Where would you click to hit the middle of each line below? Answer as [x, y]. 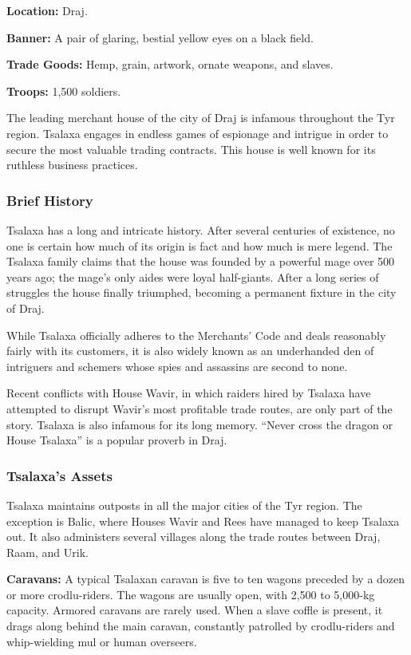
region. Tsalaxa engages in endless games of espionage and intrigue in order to [198, 133]
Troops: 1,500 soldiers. [64, 91]
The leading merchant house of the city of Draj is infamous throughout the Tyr [201, 118]
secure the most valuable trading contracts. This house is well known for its [191, 149]
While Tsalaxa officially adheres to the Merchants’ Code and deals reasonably [196, 335]
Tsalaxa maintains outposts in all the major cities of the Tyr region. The [184, 505]
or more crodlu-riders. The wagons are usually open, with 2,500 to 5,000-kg [191, 594]
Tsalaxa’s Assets [59, 475]
